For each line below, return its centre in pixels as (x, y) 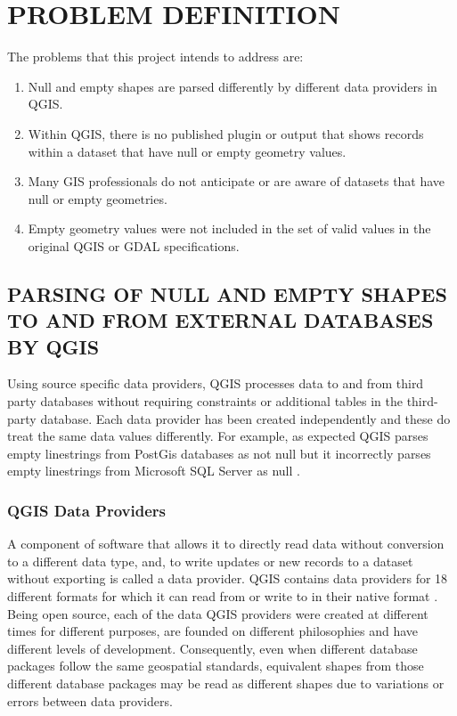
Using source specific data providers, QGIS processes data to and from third (216, 383)
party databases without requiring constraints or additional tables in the (205, 401)
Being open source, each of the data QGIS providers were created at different (218, 613)
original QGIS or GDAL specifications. (134, 245)
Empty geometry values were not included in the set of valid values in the (229, 228)
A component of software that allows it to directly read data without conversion (226, 544)
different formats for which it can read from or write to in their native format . (223, 596)
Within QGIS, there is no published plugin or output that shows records (226, 133)
